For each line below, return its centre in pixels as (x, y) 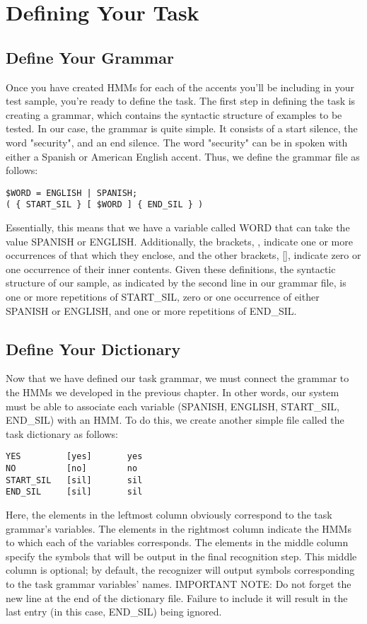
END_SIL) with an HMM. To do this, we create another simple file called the (175, 420)
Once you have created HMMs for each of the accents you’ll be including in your (180, 87)
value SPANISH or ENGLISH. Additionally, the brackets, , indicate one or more (179, 241)
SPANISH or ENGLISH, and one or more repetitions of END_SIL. (151, 310)
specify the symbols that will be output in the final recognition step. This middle (181, 556)
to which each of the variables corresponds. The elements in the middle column (177, 542)
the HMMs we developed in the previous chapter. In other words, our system (173, 392)
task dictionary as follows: (62, 433)
